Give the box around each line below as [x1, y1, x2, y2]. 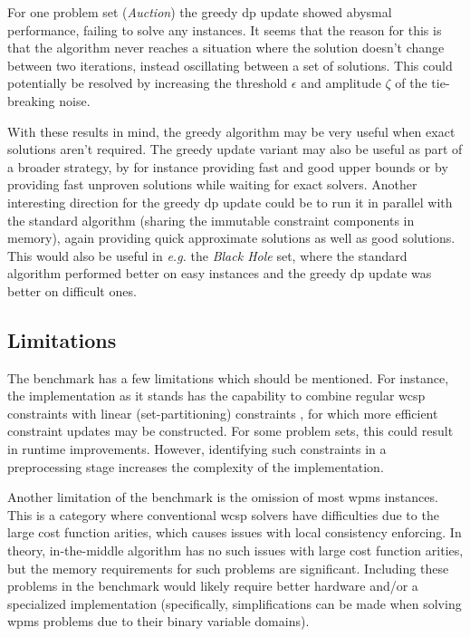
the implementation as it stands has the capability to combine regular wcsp [7, 386, 426, 405]
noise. [59, 91, 91, 110]
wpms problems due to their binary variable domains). [7, 612, 310, 631]
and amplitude [301, 73, 381, 92]
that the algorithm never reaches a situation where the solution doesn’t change [7, 38, 445, 57]
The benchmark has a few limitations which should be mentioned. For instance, [7, 368, 449, 387]
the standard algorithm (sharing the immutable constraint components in [7, 210, 415, 229]
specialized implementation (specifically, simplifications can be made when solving [7, 594, 462, 613]
